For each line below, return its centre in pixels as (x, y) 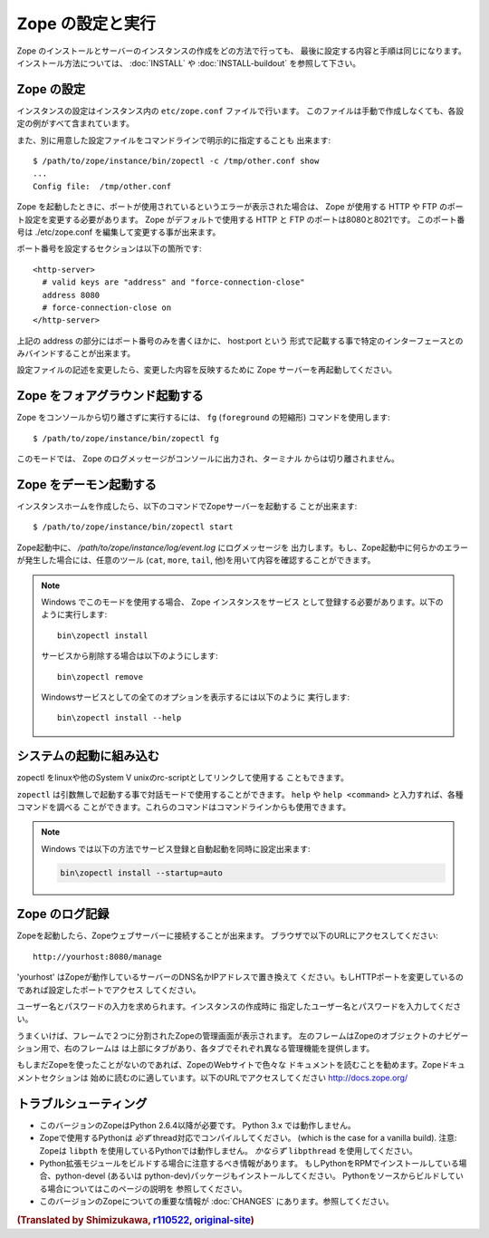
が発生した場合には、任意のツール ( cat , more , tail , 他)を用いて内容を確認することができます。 (196, 560)
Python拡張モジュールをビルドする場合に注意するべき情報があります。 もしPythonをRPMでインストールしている (249, 1163)
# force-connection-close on (107, 307)
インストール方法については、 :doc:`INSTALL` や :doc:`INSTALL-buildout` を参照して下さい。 (189, 63)
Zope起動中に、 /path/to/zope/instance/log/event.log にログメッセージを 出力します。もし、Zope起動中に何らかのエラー (242, 547)
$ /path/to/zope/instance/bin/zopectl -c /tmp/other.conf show (176, 161)
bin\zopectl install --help (120, 718)
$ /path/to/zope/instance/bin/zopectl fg (126, 438)
